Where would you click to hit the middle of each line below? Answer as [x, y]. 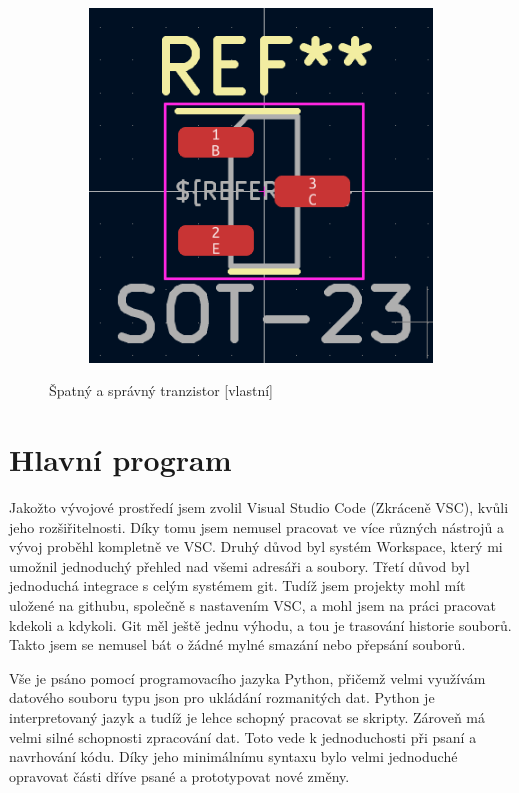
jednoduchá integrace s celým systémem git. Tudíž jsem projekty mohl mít [237, 585]
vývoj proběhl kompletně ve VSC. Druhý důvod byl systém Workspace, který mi [256, 546]
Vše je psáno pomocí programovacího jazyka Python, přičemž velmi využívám [247, 677]
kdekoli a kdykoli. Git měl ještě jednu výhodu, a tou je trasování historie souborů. [260, 624]
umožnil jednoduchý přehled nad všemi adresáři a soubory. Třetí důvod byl [239, 565]
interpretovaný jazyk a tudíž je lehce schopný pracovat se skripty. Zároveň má [247, 717]
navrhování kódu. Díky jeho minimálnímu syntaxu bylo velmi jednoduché [233, 756]
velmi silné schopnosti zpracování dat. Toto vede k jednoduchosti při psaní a [243, 736]
